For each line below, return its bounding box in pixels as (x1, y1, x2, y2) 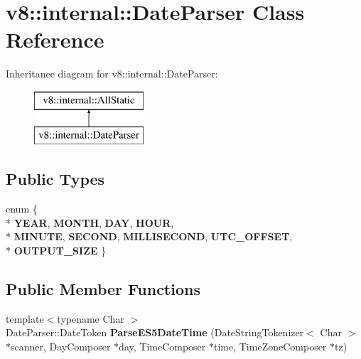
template (6, 311, 44, 326)
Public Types (6, 168, 105, 190)
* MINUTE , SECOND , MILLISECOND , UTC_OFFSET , (6, 229, 293, 244)
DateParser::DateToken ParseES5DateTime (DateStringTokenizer (6, 325, 304, 340)
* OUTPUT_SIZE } (6, 243, 107, 258)
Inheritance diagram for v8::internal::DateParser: (6, 66, 218, 81)
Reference (6, 25, 104, 54)
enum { (6, 201, 38, 216)
